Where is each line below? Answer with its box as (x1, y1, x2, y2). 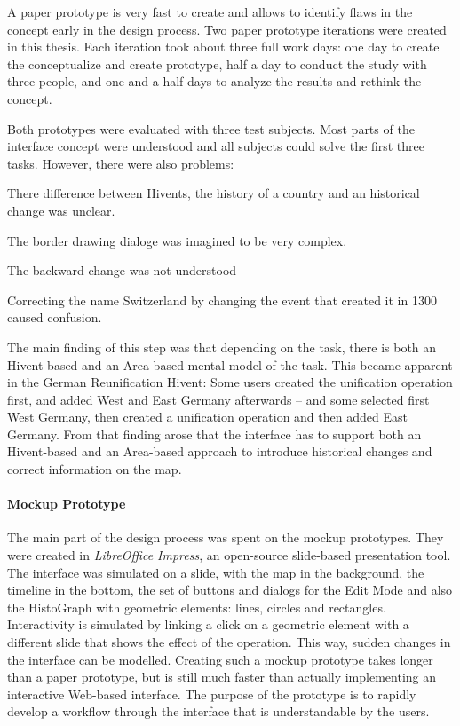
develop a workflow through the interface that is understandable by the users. (7, 702, 430, 721)
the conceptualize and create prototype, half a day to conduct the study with (7, 54, 427, 73)
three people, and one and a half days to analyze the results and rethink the (7, 72, 422, 91)
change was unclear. (7, 201, 115, 219)
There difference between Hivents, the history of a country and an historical (7, 184, 420, 202)
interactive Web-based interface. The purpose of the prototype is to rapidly (7, 684, 416, 703)
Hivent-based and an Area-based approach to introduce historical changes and (7, 442, 432, 461)
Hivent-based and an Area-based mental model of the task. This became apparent (7, 355, 453, 374)
